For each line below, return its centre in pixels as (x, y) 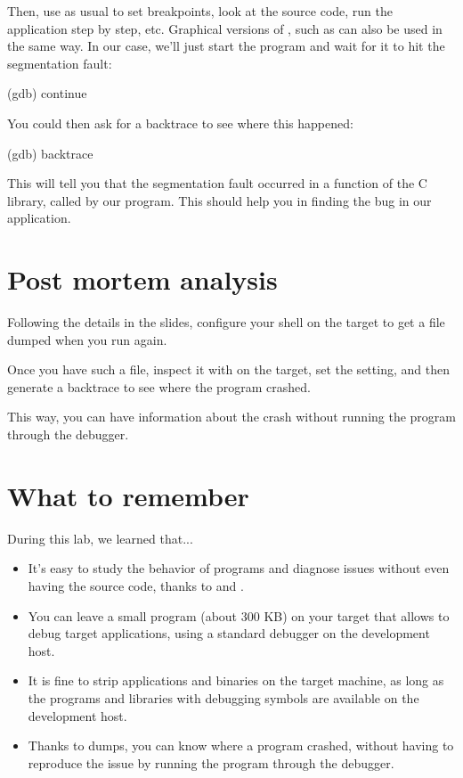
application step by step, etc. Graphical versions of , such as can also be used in (225, 28)
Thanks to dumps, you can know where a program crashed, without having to (241, 745)
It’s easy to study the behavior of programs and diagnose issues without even (239, 568)
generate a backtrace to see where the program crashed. (159, 386)
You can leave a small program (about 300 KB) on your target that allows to (239, 615)
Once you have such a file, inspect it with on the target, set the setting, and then (228, 369)
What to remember (128, 495)
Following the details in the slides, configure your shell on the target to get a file (226, 322)
